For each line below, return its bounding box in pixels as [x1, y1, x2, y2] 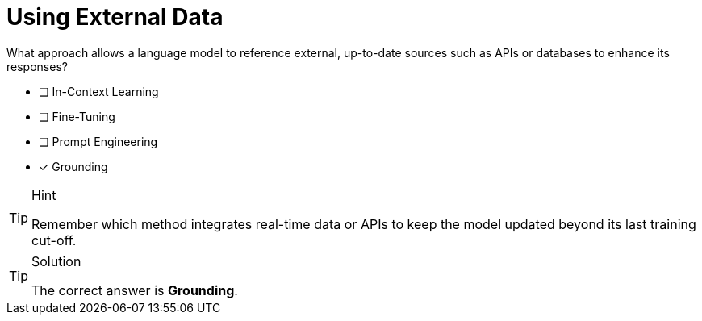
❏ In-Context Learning [39, 84, 159, 98]
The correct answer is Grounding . [31, 281, 238, 298]
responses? [6, 59, 68, 73]
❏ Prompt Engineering [39, 134, 158, 148]
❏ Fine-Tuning [39, 109, 115, 123]
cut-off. [31, 231, 77, 248]
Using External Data [6, 3, 224, 31]
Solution [31, 252, 81, 269]
